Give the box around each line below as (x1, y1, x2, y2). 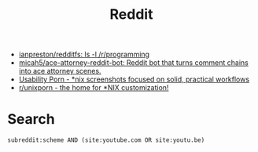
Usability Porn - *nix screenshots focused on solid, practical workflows (18, 74, 249, 84)
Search (7, 110, 56, 128)
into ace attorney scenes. (18, 67, 101, 76)
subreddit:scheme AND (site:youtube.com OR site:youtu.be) (7, 136, 205, 144)
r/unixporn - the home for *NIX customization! (18, 83, 169, 92)
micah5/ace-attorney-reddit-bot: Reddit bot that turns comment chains (18, 58, 249, 67)
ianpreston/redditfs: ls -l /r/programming (18, 49, 150, 60)
